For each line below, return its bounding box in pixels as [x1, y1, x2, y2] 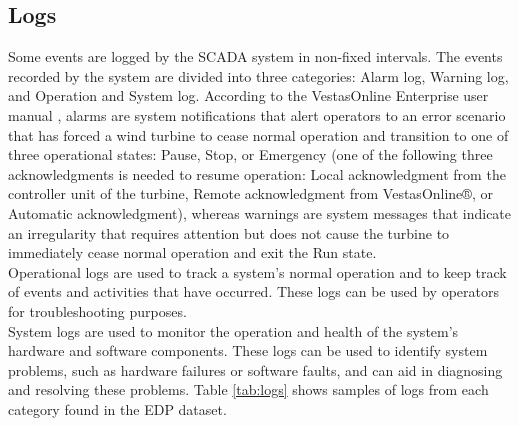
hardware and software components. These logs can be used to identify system [8, 340, 488, 361]
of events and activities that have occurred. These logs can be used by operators [8, 281, 499, 302]
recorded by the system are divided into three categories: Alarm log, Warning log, [8, 65, 509, 86]
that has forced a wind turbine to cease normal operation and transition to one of [8, 124, 509, 145]
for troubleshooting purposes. [8, 300, 187, 321]
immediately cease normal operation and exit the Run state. [8, 242, 377, 263]
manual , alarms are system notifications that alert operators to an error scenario [8, 104, 506, 125]
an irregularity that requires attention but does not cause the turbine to [8, 222, 450, 243]
